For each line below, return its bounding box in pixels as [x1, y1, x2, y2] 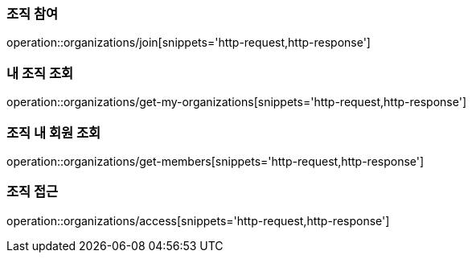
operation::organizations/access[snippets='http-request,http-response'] [6, 213, 390, 228]
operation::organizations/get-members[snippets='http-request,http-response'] [6, 154, 425, 168]
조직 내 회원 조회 [6, 124, 101, 141]
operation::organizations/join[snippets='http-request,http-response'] [6, 35, 371, 50]
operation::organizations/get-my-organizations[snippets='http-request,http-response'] [6, 95, 466, 109]
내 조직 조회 [6, 64, 74, 81]
